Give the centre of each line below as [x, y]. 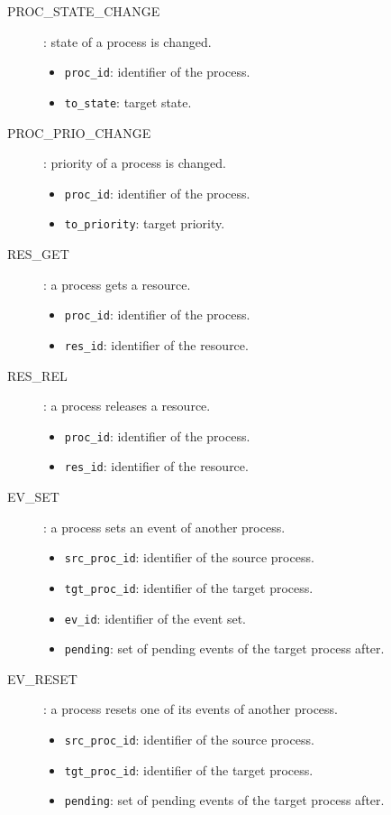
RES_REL [37, 375]
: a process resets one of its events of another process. [191, 709]
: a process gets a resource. [117, 284]
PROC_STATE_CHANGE [84, 11]
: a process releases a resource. [127, 406]
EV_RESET [42, 678]
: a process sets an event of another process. [164, 527]
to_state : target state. [128, 102]
